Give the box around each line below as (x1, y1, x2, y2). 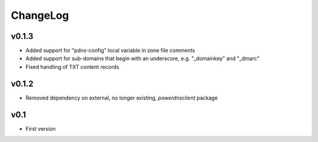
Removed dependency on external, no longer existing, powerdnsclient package (25, 94, 218, 101)
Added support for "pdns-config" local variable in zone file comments (25, 47, 196, 54)
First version (25, 125, 56, 132)
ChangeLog (11, 9, 69, 22)
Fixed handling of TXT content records (25, 63, 120, 70)
